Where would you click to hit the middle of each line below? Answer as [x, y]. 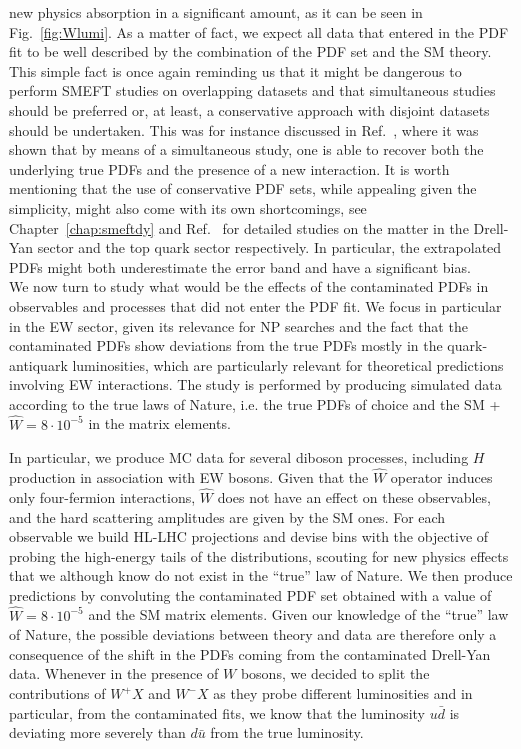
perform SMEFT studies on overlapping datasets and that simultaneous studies [252, 90]
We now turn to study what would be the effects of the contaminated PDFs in [249, 286]
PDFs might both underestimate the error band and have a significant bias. [240, 266]
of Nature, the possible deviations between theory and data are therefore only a [253, 634]
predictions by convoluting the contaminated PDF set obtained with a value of [250, 594]
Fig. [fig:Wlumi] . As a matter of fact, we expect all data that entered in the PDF [259, 31]
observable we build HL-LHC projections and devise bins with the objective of [249, 536]
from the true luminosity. [287, 732]
